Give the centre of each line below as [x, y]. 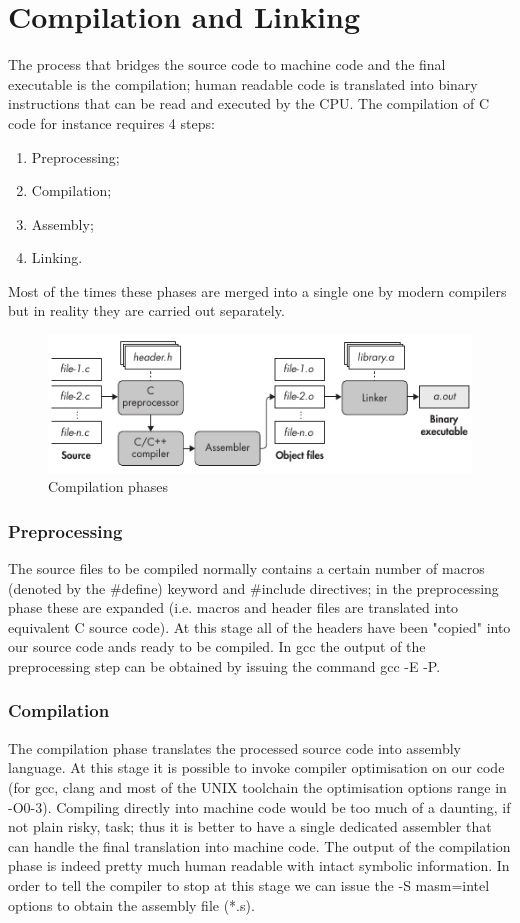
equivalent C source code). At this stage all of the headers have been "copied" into [259, 626]
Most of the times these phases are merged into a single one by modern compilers [257, 290]
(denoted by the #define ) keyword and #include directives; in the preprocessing [253, 587]
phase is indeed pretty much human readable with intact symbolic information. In [259, 865]
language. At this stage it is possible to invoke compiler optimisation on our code [256, 767]
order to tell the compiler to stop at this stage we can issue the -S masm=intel [249, 884]
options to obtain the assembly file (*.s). [131, 904]
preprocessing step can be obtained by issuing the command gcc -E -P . [224, 665]
